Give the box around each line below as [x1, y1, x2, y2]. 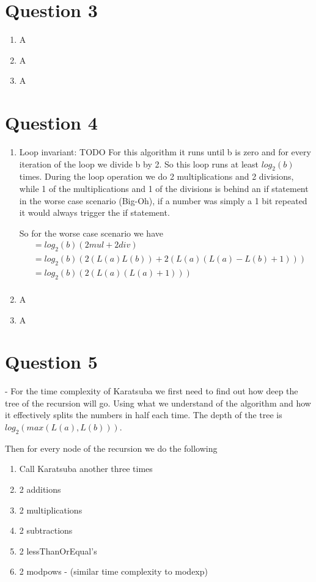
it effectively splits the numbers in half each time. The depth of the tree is [5, 408, 282, 421]
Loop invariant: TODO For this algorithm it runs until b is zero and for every [19, 145, 311, 158]
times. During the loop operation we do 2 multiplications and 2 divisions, [19, 170, 294, 183]
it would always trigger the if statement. [19, 206, 170, 219]
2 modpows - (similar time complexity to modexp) [19, 565, 208, 578]
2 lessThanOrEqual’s [19, 544, 97, 557]
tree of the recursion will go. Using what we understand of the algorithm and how [5, 396, 311, 409]
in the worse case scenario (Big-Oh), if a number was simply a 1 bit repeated [19, 194, 307, 207]
